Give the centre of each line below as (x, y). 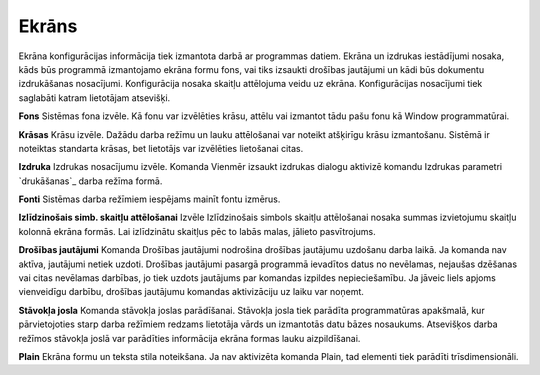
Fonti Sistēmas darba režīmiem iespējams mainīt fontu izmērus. (149, 199)
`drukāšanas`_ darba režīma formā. (90, 181)
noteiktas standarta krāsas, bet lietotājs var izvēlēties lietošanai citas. (161, 148)
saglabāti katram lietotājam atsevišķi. (94, 97)
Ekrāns (48, 26)
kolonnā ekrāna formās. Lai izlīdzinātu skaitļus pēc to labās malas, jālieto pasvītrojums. (197, 231)
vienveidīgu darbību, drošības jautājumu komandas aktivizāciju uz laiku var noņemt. (191, 292)
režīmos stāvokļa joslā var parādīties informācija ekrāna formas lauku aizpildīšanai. (189, 338)
